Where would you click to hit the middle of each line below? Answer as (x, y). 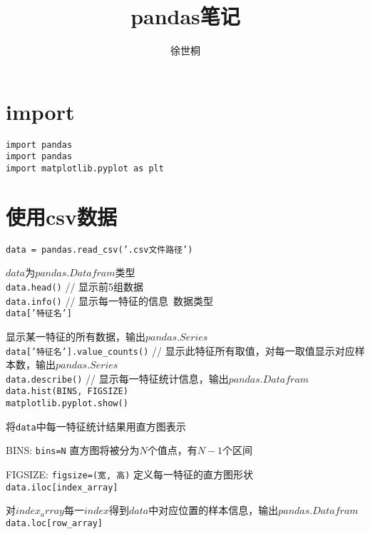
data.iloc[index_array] (62, 487)
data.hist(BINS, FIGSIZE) (67, 392)
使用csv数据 (62, 216)
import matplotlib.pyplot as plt (85, 168)
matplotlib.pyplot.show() (67, 404)
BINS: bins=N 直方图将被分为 (73, 450)
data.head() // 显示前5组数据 (75, 286)
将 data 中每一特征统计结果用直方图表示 (96, 426)
